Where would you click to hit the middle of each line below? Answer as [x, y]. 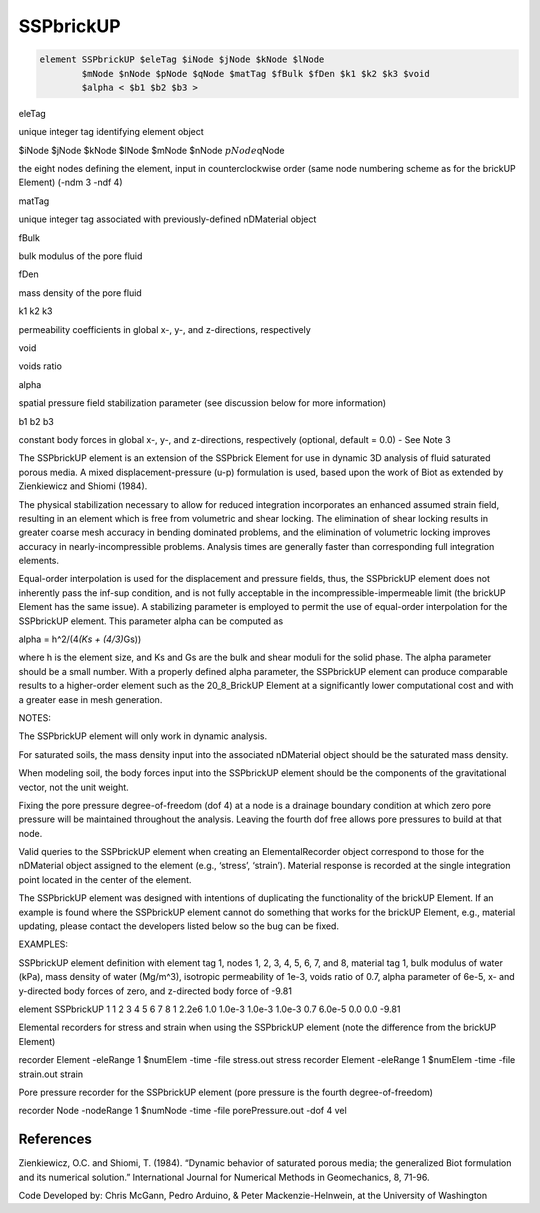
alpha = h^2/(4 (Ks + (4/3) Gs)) [80, 639]
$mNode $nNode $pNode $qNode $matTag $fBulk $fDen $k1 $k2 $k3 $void [255, 73]
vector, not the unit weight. [73, 787]
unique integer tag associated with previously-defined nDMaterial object [167, 219]
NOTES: [35, 717]
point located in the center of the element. [105, 879]
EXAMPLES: [43, 944]
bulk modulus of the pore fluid [80, 256]
